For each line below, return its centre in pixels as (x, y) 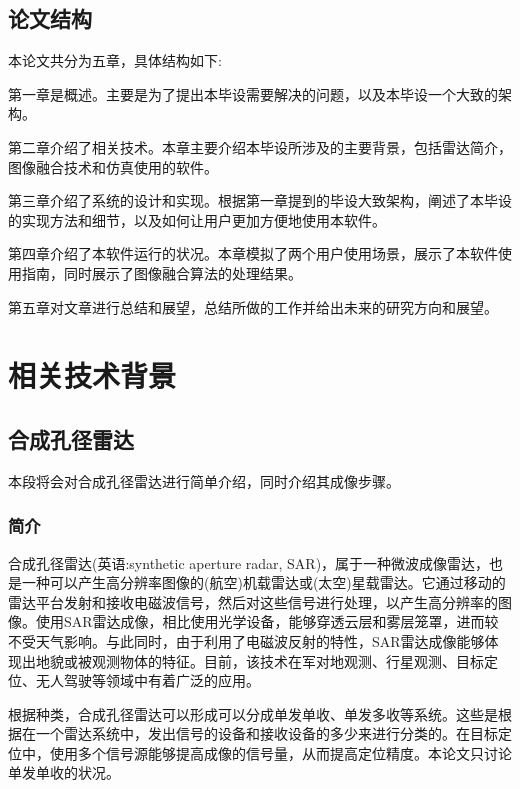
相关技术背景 (92, 375)
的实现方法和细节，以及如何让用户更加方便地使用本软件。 (197, 219)
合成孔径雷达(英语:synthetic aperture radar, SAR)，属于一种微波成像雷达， (249, 562)
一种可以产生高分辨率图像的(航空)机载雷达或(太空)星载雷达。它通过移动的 (263, 582)
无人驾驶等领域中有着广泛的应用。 (147, 680)
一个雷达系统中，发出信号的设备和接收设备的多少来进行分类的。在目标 (266, 733)
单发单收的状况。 (64, 772)
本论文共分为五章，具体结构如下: (115, 60)
